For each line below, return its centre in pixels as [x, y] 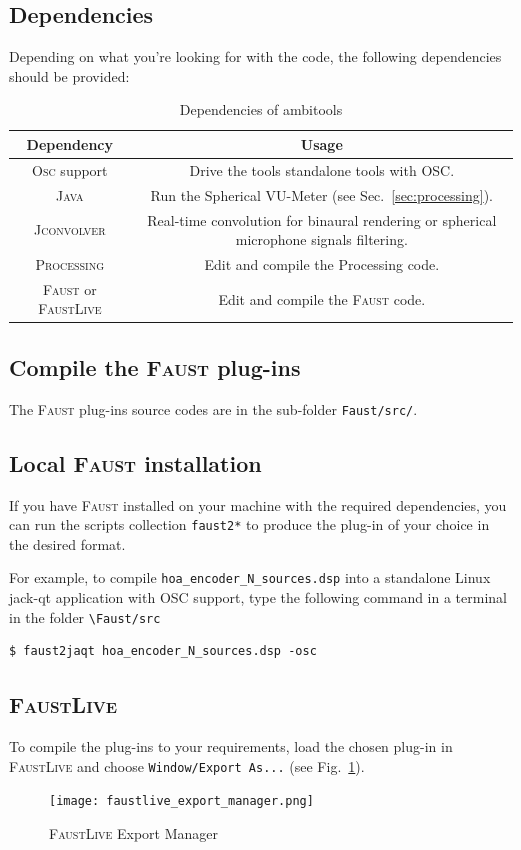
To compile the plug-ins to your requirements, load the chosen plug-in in [231, 746]
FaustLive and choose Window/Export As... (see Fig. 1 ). [187, 765]
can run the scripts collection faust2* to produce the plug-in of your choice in [249, 524]
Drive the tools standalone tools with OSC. [322, 169]
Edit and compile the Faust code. [322, 298]
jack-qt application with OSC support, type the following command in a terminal [258, 597]
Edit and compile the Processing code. [322, 263]
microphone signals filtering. [321, 239]
